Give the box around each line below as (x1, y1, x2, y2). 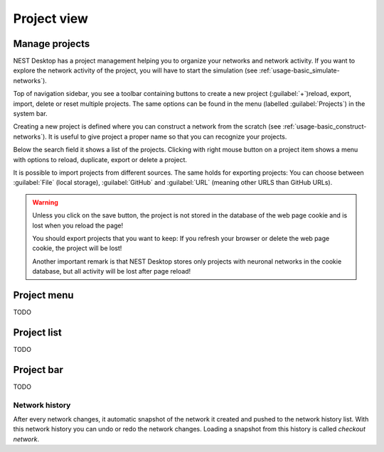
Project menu (13, 289, 74, 301)
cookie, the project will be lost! (32, 244, 122, 252)
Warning (32, 198, 58, 206)
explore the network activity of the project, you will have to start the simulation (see (13, 66, 258, 75)
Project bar (13, 363, 63, 376)
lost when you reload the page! (32, 221, 124, 230)
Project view (13, 11, 89, 26)
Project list (13, 326, 62, 338)
